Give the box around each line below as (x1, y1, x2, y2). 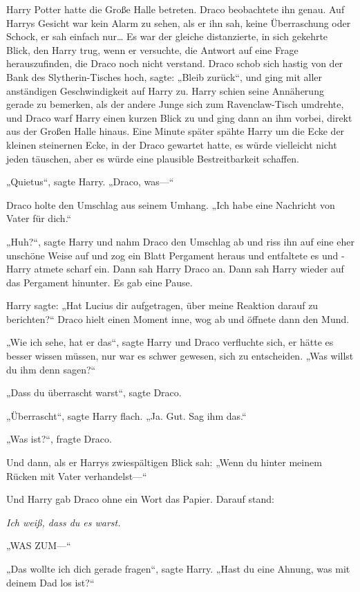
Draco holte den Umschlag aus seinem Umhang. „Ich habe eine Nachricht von (6, 197, 335, 212)
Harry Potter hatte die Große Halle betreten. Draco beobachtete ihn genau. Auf (6, 2, 345, 16)
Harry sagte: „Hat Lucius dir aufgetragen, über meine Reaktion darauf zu (6, 298, 319, 313)
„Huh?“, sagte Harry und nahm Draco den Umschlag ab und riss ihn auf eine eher (6, 234, 354, 248)
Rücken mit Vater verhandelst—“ (6, 468, 147, 483)
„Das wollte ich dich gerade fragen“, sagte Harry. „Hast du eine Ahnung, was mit (6, 562, 350, 575)
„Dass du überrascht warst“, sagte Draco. (6, 385, 182, 400)
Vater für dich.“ (6, 211, 72, 225)
